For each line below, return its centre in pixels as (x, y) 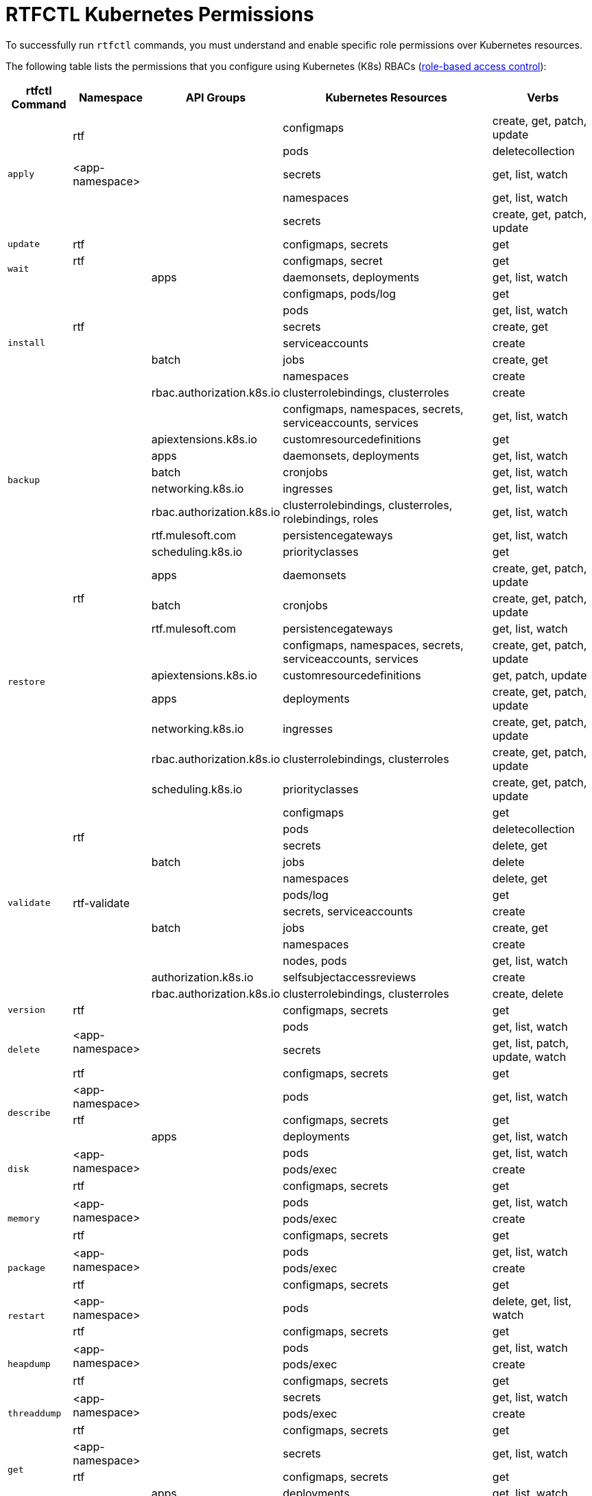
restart (26, 1316)
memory (24, 1219)
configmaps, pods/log (340, 293)
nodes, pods (315, 960)
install (26, 343)
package (26, 1268)
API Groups (216, 97)
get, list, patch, (531, 1043)
